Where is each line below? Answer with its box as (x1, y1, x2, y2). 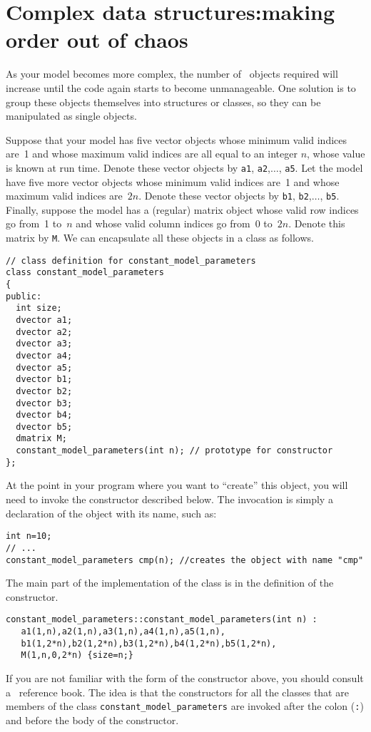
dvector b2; (16, 386, 73, 396)
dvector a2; (16, 326, 73, 337)
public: (6, 291, 42, 301)
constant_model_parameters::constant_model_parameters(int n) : (6, 614, 317, 625)
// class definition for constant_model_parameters (6, 255, 256, 266)
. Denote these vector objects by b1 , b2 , (138, 188, 312, 203)
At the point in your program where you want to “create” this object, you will (6, 478, 348, 493)
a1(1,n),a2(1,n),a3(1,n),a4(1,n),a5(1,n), (21, 627, 225, 637)
